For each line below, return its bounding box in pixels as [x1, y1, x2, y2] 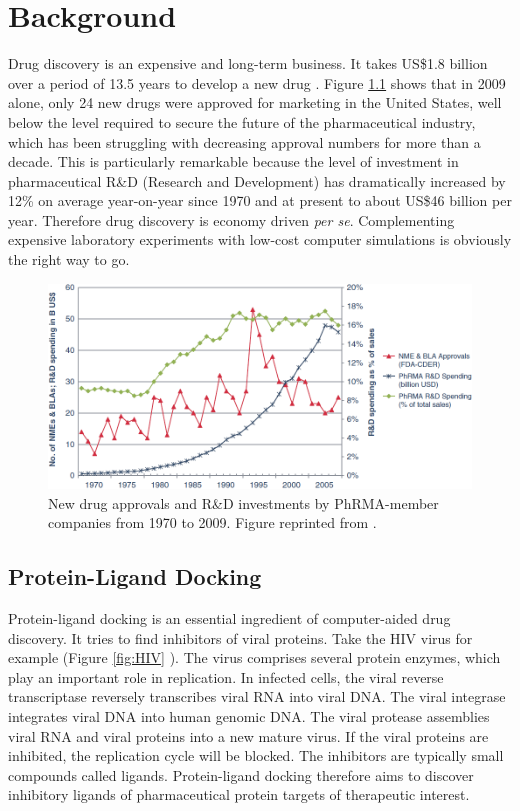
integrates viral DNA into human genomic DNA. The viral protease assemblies [8, 706, 490, 727]
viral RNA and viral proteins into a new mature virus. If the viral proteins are [8, 725, 489, 746]
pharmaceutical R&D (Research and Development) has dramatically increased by [8, 170, 506, 191]
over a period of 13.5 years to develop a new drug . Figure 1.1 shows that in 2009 [8, 72, 506, 93]
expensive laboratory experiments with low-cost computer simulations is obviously [8, 229, 512, 250]
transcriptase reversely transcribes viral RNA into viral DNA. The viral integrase [8, 686, 506, 707]
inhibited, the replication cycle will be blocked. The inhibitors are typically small [8, 745, 504, 766]
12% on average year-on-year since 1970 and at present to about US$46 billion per [8, 190, 512, 211]
